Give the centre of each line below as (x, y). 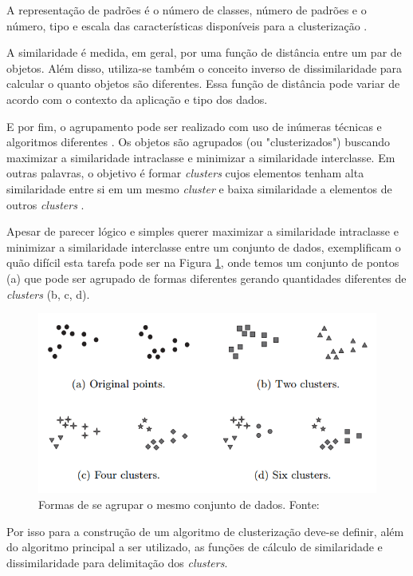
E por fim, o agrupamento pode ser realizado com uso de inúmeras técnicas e (194, 126)
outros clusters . (45, 204)
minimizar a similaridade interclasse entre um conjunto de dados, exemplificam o (204, 246)
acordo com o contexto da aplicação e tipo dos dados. (137, 99)
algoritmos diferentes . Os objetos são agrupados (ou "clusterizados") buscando (199, 142)
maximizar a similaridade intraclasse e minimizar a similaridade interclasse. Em (201, 157)
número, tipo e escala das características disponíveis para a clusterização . (187, 25)
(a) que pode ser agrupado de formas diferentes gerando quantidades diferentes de (206, 278)
